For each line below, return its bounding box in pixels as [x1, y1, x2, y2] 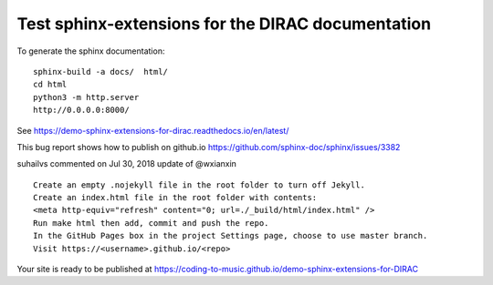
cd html [33, 79, 68, 90]
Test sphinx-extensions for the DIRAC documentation [16, 14, 432, 34]
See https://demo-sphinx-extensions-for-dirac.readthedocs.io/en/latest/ [16, 125, 289, 136]
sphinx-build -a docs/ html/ [33, 66, 169, 76]
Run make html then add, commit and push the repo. [33, 218, 269, 228]
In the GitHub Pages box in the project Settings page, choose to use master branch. [33, 230, 428, 241]
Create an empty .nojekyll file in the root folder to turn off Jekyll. [33, 179, 365, 190]
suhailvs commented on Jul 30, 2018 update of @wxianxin [16, 158, 237, 169]
